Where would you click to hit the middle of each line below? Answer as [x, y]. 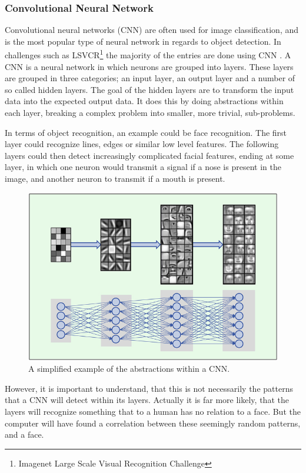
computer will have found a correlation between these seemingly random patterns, [153, 423]
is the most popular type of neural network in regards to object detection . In [143, 41]
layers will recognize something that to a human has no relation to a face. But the [153, 411]
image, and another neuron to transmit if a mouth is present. [115, 178]
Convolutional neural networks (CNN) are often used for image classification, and [152, 30]
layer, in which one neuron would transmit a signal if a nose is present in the [143, 167]
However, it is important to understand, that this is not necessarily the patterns [149, 388]
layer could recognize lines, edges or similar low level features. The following [142, 144]
